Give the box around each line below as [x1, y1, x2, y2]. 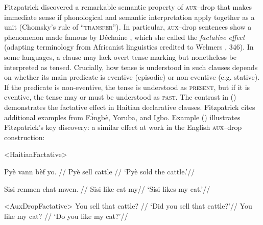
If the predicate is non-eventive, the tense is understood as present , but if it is [4, 81, 250, 92]
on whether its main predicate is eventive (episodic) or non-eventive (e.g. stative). [4, 72, 260, 82]
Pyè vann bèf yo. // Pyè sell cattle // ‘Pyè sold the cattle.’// [4, 166, 195, 176]
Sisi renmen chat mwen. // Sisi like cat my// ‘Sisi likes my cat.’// [4, 183, 210, 194]
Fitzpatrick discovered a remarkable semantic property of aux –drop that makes [4, 2, 252, 12]
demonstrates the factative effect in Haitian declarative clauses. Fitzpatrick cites [4, 101, 255, 112]
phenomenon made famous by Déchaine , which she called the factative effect [4, 31, 245, 42]
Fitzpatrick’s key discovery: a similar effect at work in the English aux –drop [4, 122, 242, 132]
